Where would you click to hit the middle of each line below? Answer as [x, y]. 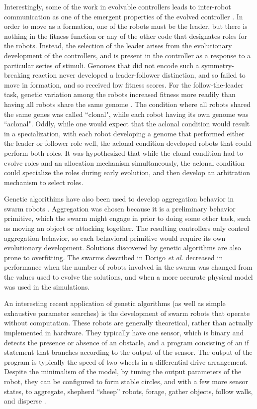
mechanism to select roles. [44, 182]
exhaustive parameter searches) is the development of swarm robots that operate [127, 313]
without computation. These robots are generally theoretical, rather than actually [128, 323]
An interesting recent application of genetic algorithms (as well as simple [115, 303]
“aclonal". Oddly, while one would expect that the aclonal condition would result [127, 124]
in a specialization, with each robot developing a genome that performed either [124, 133]
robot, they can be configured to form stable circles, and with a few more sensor [126, 381]
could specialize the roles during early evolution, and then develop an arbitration [127, 172]
